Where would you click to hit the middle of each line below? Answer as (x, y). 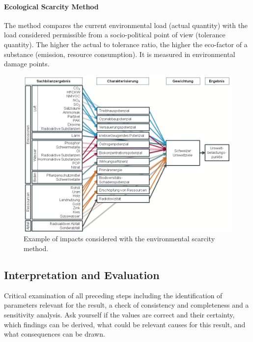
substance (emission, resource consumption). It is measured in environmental (120, 54)
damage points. (27, 64)
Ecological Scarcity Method (51, 6)
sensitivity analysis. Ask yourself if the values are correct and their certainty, (119, 314)
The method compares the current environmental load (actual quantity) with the (126, 25)
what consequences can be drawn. (55, 334)
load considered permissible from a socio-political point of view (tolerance (115, 35)
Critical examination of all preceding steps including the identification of (113, 295)
